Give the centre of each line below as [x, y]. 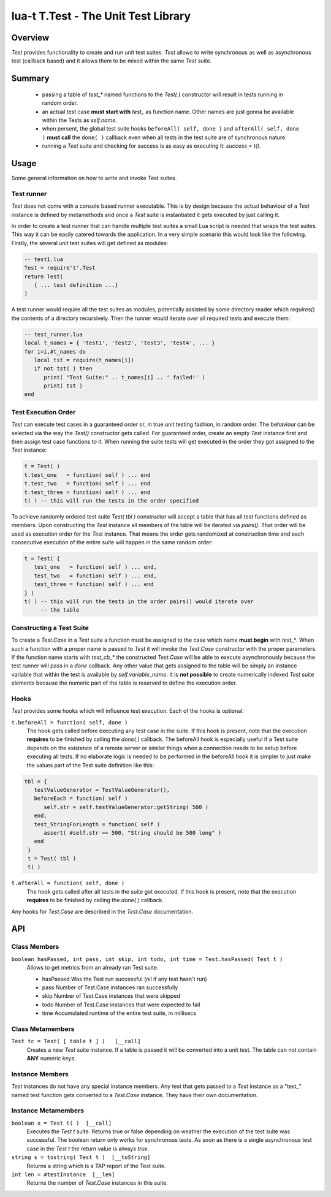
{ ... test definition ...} [76, 285]
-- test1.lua [44, 259]
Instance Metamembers [48, 1111]
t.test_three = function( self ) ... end [87, 492]
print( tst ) [63, 386]
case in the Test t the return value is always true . [88, 1149]
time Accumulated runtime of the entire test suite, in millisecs [119, 1013]
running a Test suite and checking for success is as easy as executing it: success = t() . [151, 146]
